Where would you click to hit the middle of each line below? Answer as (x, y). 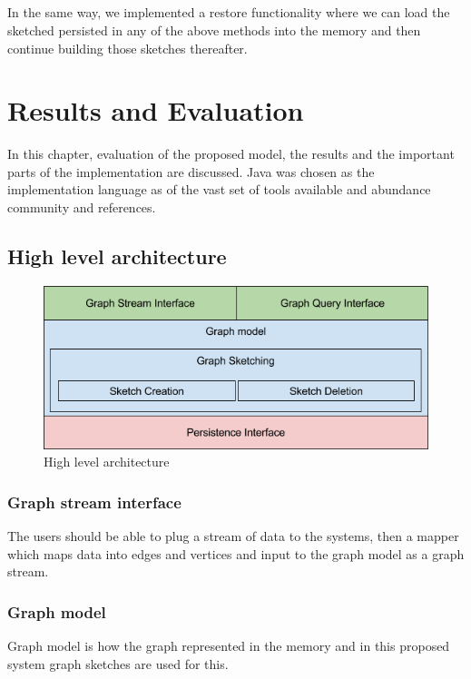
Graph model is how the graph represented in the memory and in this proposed (229, 646)
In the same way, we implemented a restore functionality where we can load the (229, 12)
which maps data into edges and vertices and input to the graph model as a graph (236, 553)
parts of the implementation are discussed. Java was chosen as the (191, 171)
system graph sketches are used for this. (118, 663)
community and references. (82, 207)
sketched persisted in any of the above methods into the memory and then (214, 30)
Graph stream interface (94, 502)
